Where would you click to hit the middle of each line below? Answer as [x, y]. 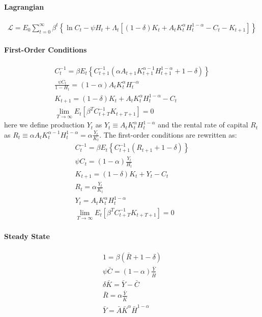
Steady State [27, 236]
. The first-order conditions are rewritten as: [168, 134]
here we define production [44, 125]
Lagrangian [24, 6]
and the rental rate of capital [203, 125]
